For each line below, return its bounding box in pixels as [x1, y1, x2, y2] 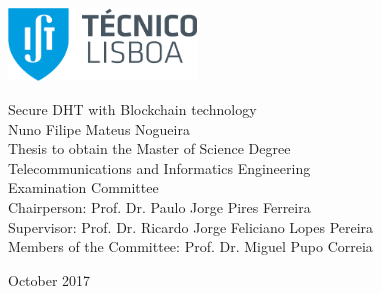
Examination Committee [8, 177, 159, 198]
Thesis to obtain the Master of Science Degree [8, 138, 291, 159]
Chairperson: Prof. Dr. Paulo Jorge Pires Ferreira [8, 197, 311, 218]
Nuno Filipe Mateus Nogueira [8, 118, 190, 139]
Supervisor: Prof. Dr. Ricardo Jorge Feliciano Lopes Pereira [8, 216, 374, 237]
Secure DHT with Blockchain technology [8, 99, 257, 120]
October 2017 [8, 269, 91, 290]
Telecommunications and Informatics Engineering [8, 157, 311, 178]
